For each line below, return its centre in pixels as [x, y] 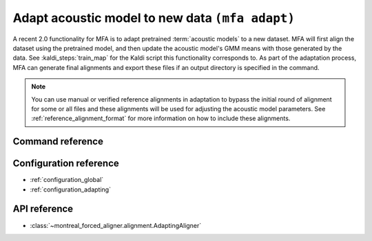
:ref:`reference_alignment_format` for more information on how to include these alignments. [161, 118]
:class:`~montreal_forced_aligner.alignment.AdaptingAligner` [116, 225]
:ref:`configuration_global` [67, 180]
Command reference [58, 142]
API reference [43, 209]
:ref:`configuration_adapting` [71, 190]
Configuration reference [66, 164]
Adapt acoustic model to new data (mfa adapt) [154, 18]
